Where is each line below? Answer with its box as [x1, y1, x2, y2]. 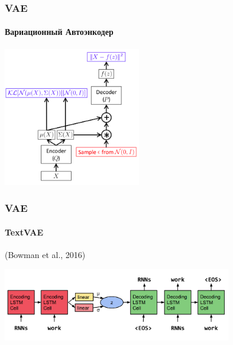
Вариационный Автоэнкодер [5, 25, 114, 38]
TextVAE [5, 225, 44, 238]
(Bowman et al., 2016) [5, 249, 86, 261]
